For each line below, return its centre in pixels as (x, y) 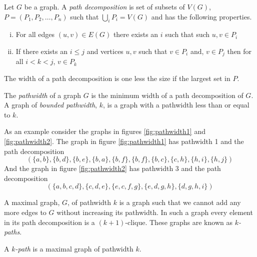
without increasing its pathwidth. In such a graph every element (155, 212)
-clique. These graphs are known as (179, 222)
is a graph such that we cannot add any (180, 202)
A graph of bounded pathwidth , (50, 105)
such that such (187, 34)
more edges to (25, 212)
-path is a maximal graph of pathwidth (74, 248)
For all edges (35, 34)
